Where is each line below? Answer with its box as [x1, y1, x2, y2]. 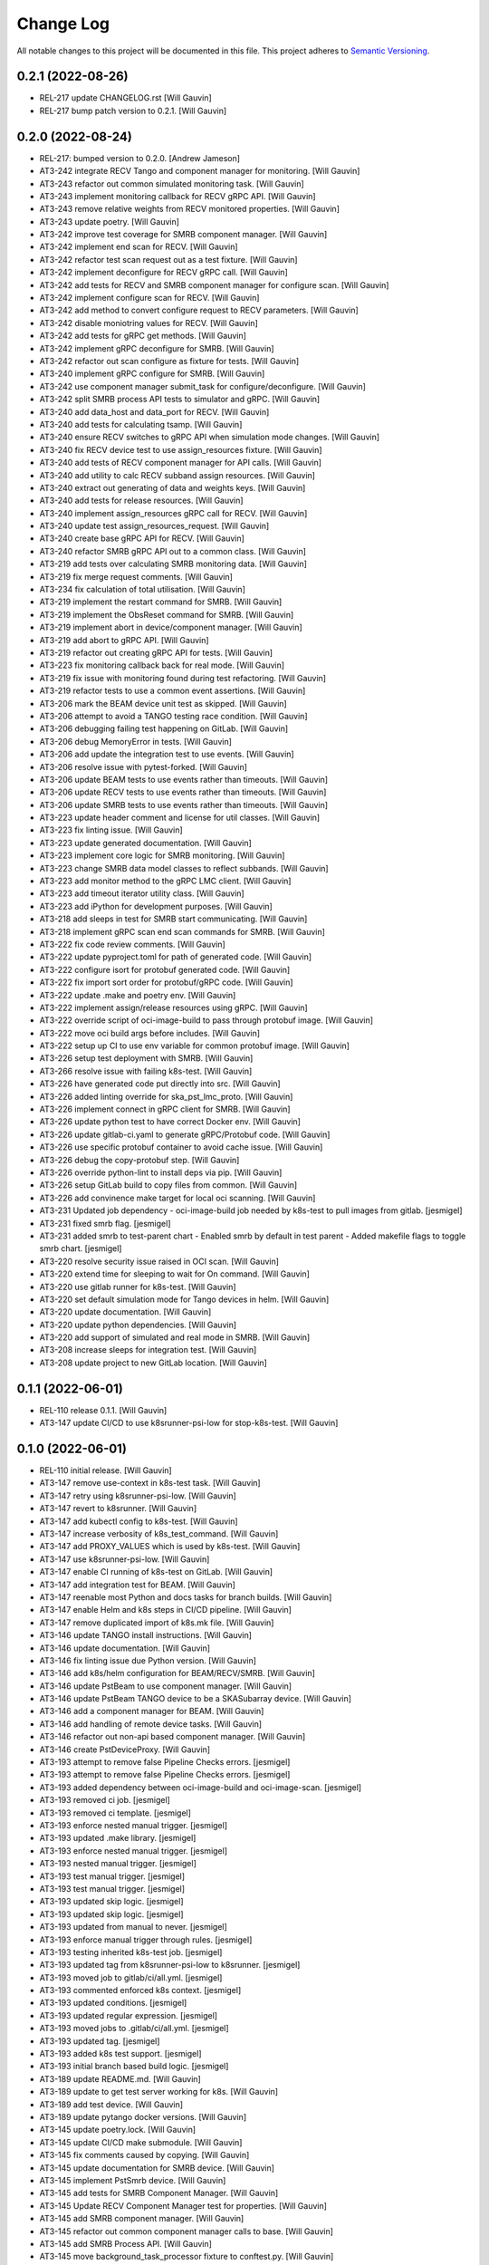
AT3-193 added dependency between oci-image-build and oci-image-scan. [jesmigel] [39, 1781, 362, 1793]
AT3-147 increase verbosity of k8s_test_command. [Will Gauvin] [39, 1528, 279, 1539]
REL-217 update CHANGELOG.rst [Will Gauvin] [39, 92, 212, 103]
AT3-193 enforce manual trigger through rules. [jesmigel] [39, 1934, 253, 1945]
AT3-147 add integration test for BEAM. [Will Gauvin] [39, 1579, 235, 1590]
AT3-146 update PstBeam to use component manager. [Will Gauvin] [39, 1681, 292, 1692]
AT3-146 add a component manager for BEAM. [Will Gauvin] [39, 1706, 264, 1717]
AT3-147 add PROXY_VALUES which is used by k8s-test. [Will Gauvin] [39, 1541, 301, 1552]
